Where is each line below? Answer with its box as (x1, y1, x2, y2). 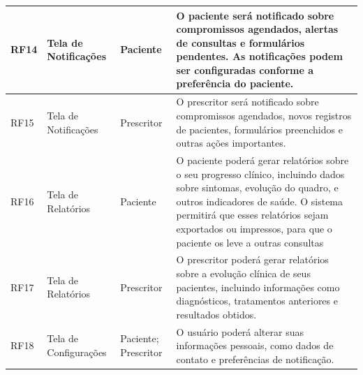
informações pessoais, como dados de (176, 338, 334, 353)
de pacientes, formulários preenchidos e (176, 122, 343, 136)
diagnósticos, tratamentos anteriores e (176, 293, 338, 308)
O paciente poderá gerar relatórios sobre (176, 152, 349, 167)
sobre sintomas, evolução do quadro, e (176, 180, 339, 195)
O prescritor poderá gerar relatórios (176, 252, 329, 267)
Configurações (47, 344, 107, 359)
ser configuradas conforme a (176, 62, 314, 77)
